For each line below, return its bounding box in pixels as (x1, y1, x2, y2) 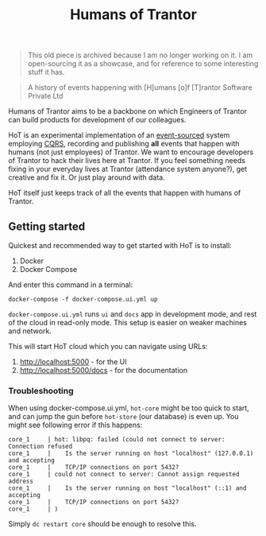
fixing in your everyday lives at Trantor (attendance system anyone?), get (8, 165, 248, 174)
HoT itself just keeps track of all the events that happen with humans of (8, 188, 241, 198)
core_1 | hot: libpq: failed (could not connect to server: (8, 436, 226, 444)
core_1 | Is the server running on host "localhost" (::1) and (8, 484, 247, 492)
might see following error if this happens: (8, 420, 143, 430)
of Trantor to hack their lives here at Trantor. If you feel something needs (8, 156, 246, 165)
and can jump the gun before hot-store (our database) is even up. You (8, 412, 240, 421)
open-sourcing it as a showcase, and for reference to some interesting (27, 59, 259, 68)
